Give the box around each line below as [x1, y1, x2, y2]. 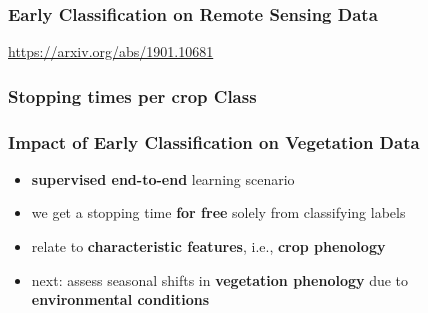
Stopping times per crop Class [8, 83, 257, 108]
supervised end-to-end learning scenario [31, 168, 295, 189]
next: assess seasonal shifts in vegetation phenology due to [31, 269, 409, 290]
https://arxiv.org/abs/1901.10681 [8, 41, 214, 62]
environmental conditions [31, 289, 210, 310]
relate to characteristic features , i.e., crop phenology [31, 236, 386, 257]
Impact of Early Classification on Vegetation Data [8, 129, 420, 154]
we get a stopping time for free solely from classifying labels [31, 202, 406, 223]
